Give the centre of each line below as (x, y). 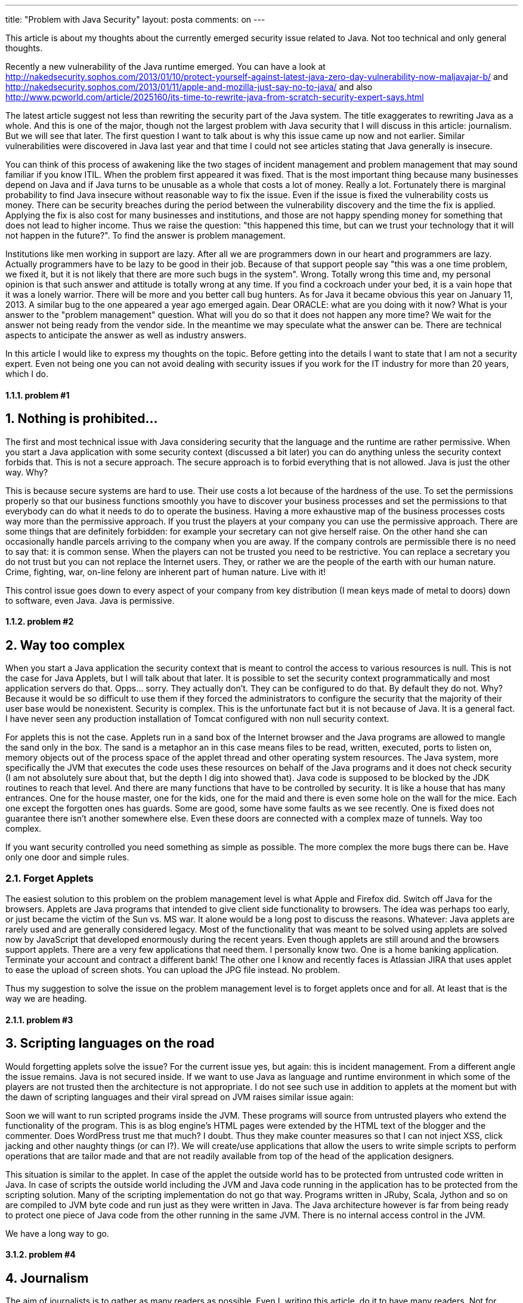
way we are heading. (46, 999)
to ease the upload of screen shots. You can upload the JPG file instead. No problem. (173, 970)
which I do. (27, 374)
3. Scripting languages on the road (110, 1043)
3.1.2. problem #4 (41, 1255)
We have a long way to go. (57, 1233)
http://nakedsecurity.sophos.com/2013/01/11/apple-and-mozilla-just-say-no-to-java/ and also (189, 87)
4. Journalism (47, 1278)
